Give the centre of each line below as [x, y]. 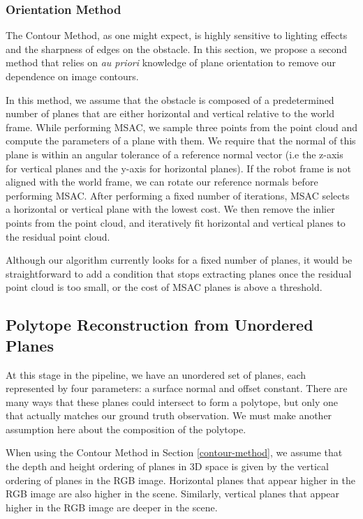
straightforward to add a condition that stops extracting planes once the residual [179, 273]
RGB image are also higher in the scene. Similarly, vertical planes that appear [173, 494]
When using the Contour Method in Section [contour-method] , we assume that [174, 452]
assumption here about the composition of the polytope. [126, 429]
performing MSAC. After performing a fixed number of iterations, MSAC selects [178, 195]
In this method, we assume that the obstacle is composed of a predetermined [170, 99]
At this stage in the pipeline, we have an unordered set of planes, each [156, 374]
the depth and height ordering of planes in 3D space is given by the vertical [167, 466]
